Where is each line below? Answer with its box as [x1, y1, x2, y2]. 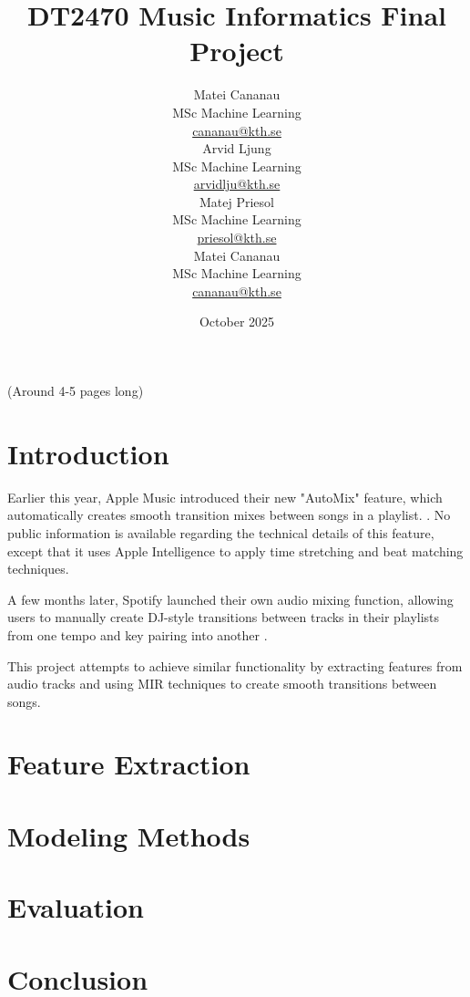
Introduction [7, 434, 169, 472]
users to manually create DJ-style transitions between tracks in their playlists [7, 608, 440, 627]
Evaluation [7, 888, 144, 926]
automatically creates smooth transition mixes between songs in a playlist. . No [7, 505, 451, 524]
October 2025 [199, 312, 275, 331]
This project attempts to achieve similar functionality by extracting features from [7, 656, 463, 675]
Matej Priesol [199, 192, 274, 211]
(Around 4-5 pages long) [7, 381, 144, 400]
